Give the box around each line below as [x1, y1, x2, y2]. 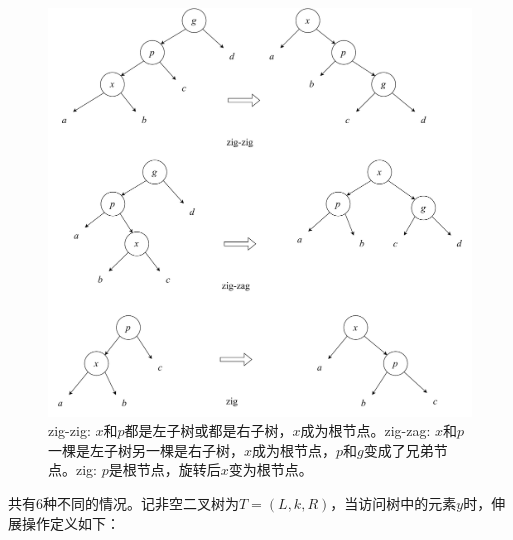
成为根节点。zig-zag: [300, 420, 431, 441]
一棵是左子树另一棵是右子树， [48, 439, 244, 460]
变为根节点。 [228, 459, 313, 480]
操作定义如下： [21, 512, 120, 533]
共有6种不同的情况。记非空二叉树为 [8, 493, 239, 514]
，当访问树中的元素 [330, 493, 457, 514]
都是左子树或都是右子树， [124, 420, 293, 441]
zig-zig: [48, 420, 91, 441]
